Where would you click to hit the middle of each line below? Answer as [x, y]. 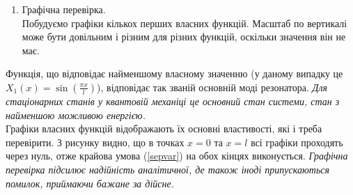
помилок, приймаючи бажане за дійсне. [90, 183]
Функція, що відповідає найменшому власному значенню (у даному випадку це [174, 73]
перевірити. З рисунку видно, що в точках [95, 142]
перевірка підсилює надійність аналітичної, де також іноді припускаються [168, 169]
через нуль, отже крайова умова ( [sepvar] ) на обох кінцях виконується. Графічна [177, 156]
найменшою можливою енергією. [76, 115]
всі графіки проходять [297, 142]
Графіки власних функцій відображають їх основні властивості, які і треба [164, 128]
